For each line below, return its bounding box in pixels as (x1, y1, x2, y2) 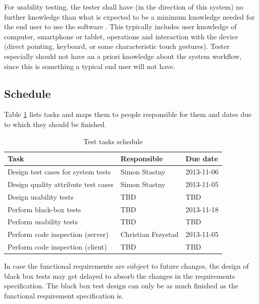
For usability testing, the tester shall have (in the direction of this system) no (4, 2, 244, 12)
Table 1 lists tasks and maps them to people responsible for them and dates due (4, 109, 252, 119)
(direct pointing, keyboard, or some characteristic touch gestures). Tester (4, 41, 230, 51)
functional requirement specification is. (4, 290, 124, 300)
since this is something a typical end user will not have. (4, 60, 176, 71)
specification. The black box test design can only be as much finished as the (4, 280, 238, 291)
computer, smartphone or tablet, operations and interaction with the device (4, 31, 238, 41)
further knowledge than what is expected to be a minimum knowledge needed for (4, 11, 255, 22)
